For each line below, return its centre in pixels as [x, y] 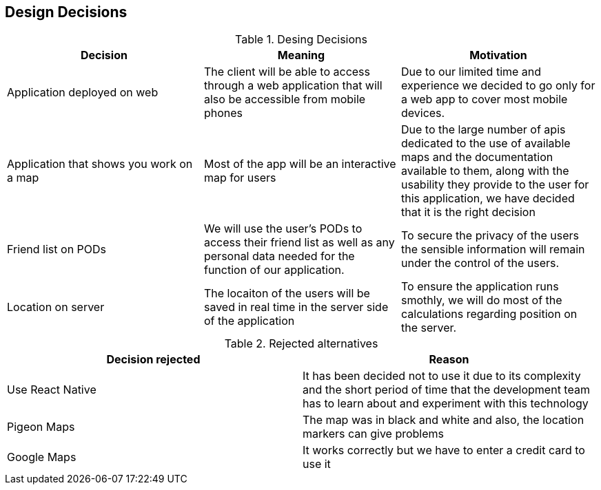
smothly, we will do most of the [481, 300]
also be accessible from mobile [285, 99]
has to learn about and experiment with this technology [446, 404]
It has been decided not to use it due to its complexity [442, 376]
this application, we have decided [488, 199]
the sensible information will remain [493, 249]
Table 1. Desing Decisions [301, 40]
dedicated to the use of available [486, 143]
